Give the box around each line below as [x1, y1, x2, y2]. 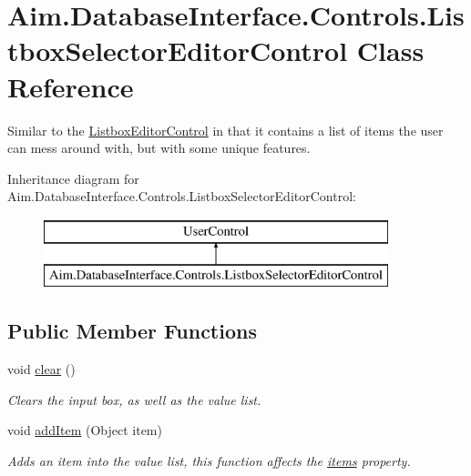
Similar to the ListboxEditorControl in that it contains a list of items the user [7, 120, 444, 139]
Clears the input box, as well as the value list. [7, 390, 261, 409]
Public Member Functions [7, 317, 257, 345]
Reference [7, 67, 134, 105]
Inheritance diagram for [7, 168, 139, 187]
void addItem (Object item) [7, 420, 162, 440]
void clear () [7, 360, 76, 379]
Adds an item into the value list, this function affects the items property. [7, 451, 411, 471]
